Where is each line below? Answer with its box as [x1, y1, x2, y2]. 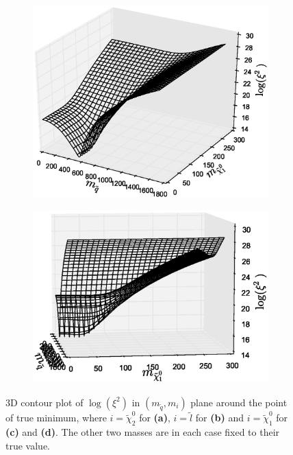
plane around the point [190, 395, 288, 409]
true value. [5, 438, 50, 452]
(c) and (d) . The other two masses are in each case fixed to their [5, 424, 280, 439]
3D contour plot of [5, 395, 84, 409]
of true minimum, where [5, 410, 107, 425]
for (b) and [195, 410, 244, 425]
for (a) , [139, 410, 170, 425]
